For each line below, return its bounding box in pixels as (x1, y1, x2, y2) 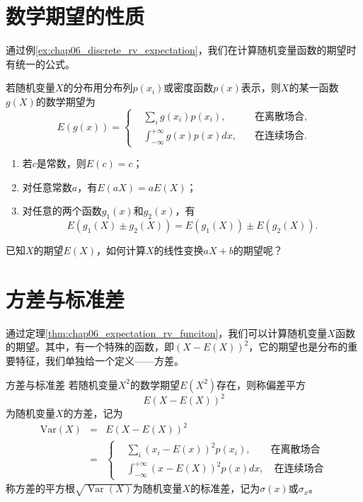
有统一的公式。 (6, 56, 75, 71)
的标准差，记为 (190, 481, 260, 496)
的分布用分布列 (63, 80, 133, 95)
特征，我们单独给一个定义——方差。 (15, 353, 184, 368)
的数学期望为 (35, 93, 96, 108)
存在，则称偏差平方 (217, 377, 306, 392)
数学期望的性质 (6, 1, 145, 30)
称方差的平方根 (6, 481, 75, 496)
